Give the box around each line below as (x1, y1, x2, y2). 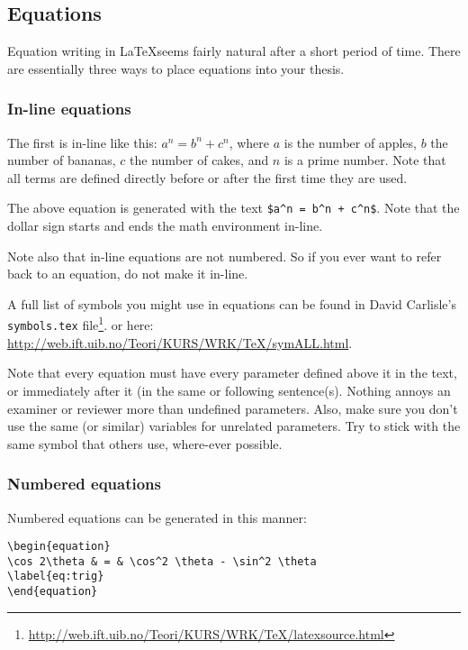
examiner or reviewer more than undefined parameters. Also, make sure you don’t (7, 398, 458, 417)
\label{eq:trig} (7, 570, 104, 583)
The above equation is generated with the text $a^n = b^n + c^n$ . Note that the (7, 198, 460, 217)
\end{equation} (7, 585, 98, 599)
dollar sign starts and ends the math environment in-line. (7, 216, 323, 235)
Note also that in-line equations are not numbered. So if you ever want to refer (7, 246, 442, 265)
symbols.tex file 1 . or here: (7, 313, 154, 334)
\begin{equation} (7, 540, 111, 554)
